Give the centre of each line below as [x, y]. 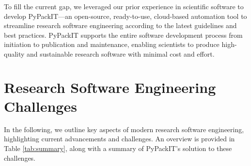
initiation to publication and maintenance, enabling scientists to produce [112, 44]
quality [14, 53]
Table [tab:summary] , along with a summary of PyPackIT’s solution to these [118, 148]
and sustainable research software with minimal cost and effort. [121, 53]
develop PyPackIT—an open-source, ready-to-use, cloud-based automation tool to [125, 16]
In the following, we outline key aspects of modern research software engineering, [124, 129]
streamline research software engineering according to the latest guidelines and [120, 25]
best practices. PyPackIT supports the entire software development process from [123, 35]
